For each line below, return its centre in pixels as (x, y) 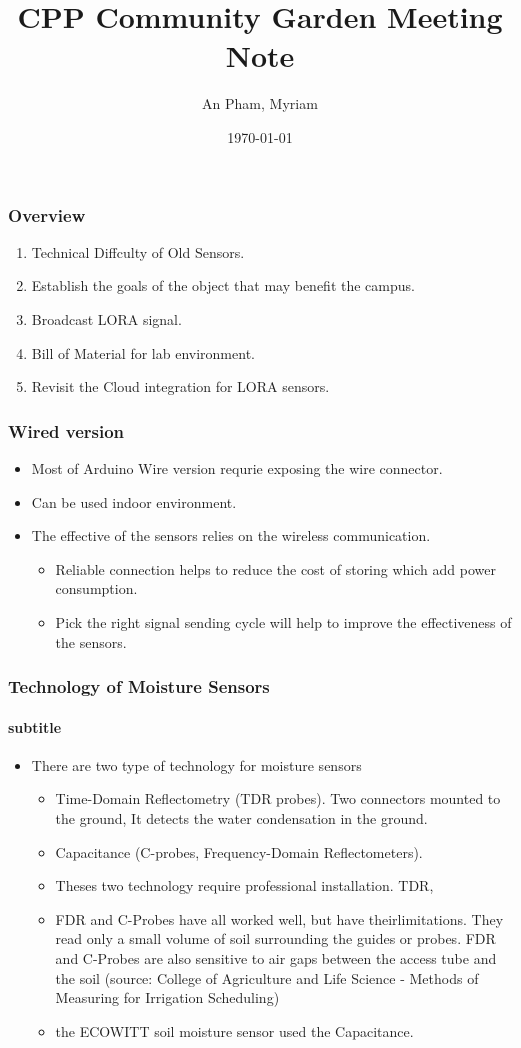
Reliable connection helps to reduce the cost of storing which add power (275, 568)
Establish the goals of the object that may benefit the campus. (223, 285)
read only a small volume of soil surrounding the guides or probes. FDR (275, 938)
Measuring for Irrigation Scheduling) (167, 997)
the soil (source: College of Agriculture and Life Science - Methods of (267, 977)
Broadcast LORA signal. (106, 318)
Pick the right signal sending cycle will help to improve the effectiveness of (283, 621)
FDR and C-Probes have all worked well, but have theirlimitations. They (279, 918)
